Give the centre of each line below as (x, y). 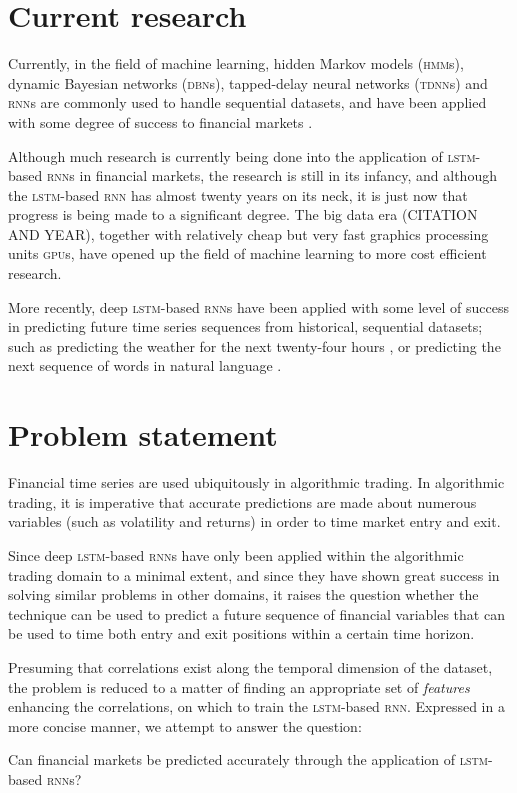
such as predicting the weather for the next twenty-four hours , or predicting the (254, 345)
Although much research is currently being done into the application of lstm (242, 155)
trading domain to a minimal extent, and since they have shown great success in (254, 574)
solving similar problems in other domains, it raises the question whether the (243, 594)
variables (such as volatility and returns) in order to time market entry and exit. (254, 521)
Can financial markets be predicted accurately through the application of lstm (248, 759)
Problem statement (143, 434)
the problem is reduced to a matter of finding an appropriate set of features (239, 686)
